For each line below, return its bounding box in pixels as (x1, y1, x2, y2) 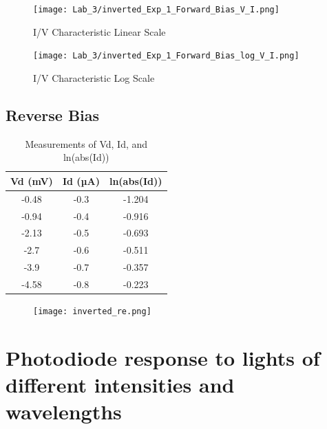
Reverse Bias (6, 104, 100, 125)
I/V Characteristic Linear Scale (33, 24, 166, 38)
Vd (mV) (10, 173, 53, 188)
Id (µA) (62, 173, 100, 188)
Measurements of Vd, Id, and (25, 136, 148, 151)
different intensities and (6, 371, 235, 399)
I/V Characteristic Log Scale (33, 70, 155, 85)
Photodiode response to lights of (6, 343, 320, 371)
